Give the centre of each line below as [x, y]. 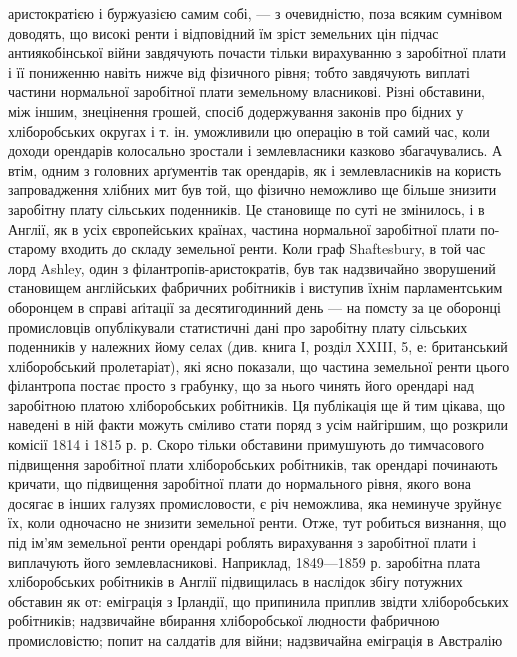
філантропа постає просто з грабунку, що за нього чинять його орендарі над [241, 385]
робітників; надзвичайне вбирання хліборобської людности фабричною [224, 620]
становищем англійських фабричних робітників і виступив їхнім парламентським [255, 287]
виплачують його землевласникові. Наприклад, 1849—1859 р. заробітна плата [244, 561]
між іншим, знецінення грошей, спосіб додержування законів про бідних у [236, 110]
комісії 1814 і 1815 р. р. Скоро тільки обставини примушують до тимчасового [246, 444]
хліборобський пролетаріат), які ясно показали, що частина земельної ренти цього [259, 365]
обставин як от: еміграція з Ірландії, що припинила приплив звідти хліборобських [258, 600]
